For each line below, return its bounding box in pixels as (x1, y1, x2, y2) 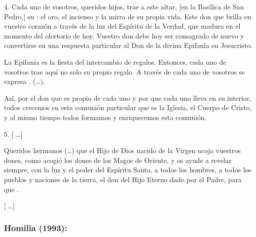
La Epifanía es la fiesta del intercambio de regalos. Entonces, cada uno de (4, 56, 226, 67)
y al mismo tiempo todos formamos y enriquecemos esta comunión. (4, 112, 207, 122)
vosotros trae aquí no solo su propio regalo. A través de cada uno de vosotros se (4, 66, 245, 77)
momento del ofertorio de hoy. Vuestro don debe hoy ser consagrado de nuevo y (4, 30, 244, 40)
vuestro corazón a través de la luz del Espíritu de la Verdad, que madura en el (4, 21, 241, 31)
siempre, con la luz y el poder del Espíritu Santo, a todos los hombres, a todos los (4, 164, 252, 175)
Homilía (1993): (4, 221, 68, 234)
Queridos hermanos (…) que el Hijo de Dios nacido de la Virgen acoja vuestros (4, 145, 241, 156)
